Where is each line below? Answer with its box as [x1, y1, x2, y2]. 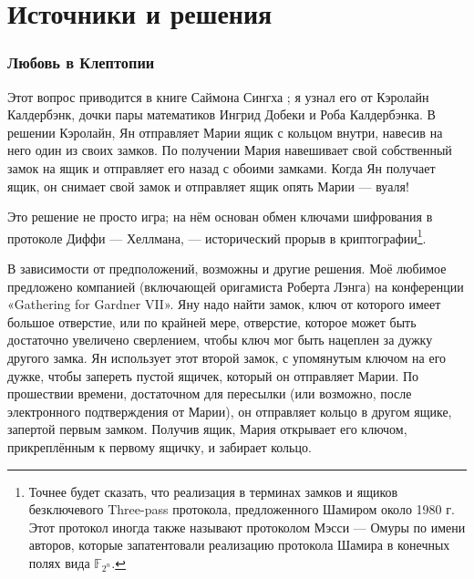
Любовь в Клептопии [7, 51, 155, 74]
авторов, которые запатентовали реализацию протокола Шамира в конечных [28, 535, 450, 554]
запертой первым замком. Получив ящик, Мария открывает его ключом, [7, 419, 407, 439]
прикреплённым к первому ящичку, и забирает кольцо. [7, 437, 312, 456]
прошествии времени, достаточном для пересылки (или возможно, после [7, 384, 412, 403]
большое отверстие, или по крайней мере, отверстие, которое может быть [7, 312, 417, 331]
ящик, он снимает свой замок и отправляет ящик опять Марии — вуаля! [7, 176, 409, 195]
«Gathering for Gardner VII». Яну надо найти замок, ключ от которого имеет [7, 295, 441, 314]
